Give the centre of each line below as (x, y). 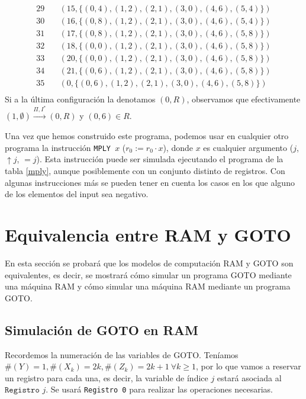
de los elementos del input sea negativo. (77, 194)
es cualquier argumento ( (248, 147)
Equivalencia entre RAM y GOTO (148, 235)
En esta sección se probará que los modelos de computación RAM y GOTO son (149, 263)
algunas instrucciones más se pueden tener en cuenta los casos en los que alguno (150, 182)
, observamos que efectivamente (244, 99)
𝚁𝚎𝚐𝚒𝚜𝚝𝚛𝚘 (22, 390)
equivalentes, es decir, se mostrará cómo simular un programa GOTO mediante (148, 274)
